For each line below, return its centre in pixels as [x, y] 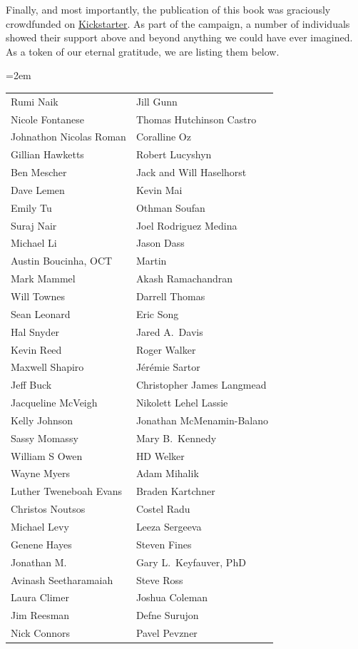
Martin [151, 261]
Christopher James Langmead [201, 385]
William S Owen [47, 455]
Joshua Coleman [172, 597]
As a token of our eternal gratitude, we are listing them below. [143, 51]
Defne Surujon [167, 615]
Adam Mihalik [167, 473]
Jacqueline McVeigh [54, 403]
